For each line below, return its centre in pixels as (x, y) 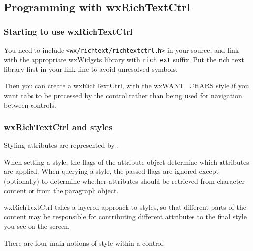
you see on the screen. (37, 226)
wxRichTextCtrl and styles (58, 126)
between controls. (30, 105)
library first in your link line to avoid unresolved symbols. (91, 69)
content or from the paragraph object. (61, 190)
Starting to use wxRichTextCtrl (68, 31)
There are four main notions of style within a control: (85, 242)
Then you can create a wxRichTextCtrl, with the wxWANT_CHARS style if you (126, 85)
